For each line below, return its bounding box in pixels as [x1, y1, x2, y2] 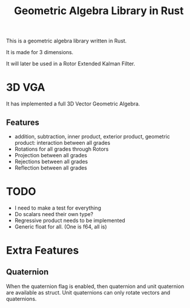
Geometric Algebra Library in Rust [14, 4, 184, 18]
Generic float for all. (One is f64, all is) [14, 223, 107, 230]
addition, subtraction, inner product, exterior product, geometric [14, 133, 171, 140]
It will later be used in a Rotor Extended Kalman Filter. [6, 60, 135, 67]
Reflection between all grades [14, 164, 87, 171]
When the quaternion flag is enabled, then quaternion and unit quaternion [6, 283, 184, 290]
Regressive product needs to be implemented [14, 217, 125, 224]
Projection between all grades [14, 151, 87, 158]
